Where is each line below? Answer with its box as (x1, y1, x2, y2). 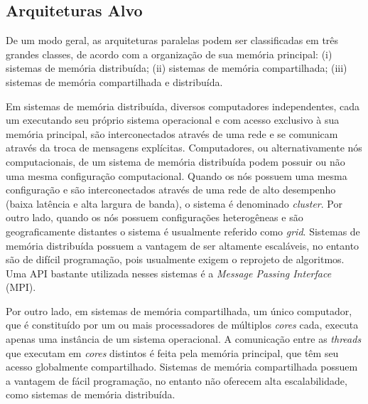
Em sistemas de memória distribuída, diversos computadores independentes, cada (6, 98, 359, 113)
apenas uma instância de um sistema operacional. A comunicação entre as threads (6, 331, 362, 346)
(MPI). (6, 280, 36, 294)
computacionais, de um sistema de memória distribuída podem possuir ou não (6, 154, 345, 169)
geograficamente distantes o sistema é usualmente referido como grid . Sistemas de (6, 223, 360, 238)
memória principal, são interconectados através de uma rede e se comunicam (6, 126, 338, 141)
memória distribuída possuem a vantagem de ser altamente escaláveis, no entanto (6, 238, 359, 253)
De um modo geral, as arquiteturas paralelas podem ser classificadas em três (6, 33, 339, 48)
